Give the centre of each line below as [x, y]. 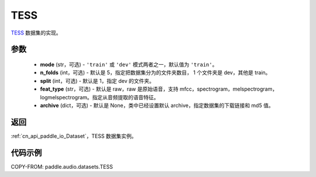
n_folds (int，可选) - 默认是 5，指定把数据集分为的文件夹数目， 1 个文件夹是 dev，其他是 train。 [155, 72]
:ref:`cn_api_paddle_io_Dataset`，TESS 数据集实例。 [74, 136]
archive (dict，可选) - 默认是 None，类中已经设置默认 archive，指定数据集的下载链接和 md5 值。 [157, 105]
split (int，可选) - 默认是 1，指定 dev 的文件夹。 [97, 81]
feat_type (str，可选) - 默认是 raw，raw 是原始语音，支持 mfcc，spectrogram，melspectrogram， [159, 89]
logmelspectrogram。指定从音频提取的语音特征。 [99, 97]
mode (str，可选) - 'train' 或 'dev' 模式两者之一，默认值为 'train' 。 [129, 64]
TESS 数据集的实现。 [36, 33]
